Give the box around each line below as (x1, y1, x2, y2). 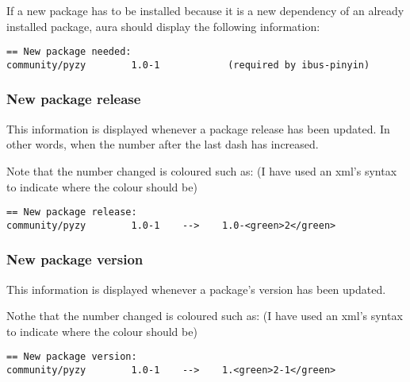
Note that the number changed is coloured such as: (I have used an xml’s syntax (6, 162, 397, 179)
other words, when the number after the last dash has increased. (6, 136, 319, 152)
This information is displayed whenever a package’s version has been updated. (6, 280, 386, 297)
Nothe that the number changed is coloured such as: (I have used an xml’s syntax (6, 307, 403, 324)
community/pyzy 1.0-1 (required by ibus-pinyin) (6, 59, 370, 71)
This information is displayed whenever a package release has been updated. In (6, 120, 390, 137)
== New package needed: (6, 46, 132, 58)
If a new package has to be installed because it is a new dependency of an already (6, 2, 404, 18)
